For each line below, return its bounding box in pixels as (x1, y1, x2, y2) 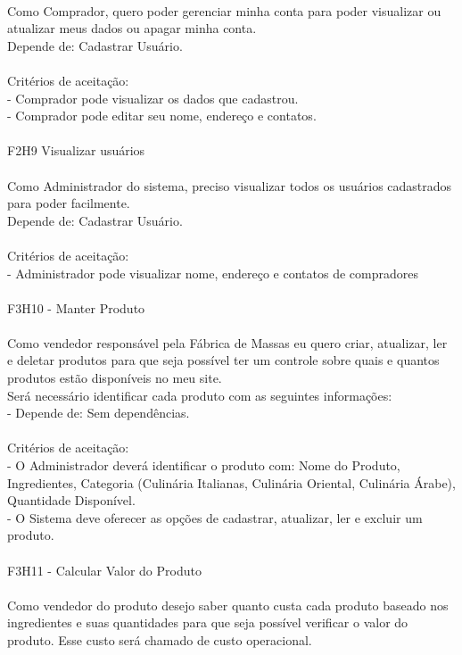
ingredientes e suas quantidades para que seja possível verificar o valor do (7, 613, 408, 632)
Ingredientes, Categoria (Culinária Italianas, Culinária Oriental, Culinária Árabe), (7, 473, 456, 492)
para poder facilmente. (7, 194, 130, 212)
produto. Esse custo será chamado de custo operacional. (7, 630, 312, 649)
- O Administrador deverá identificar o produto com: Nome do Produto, (7, 456, 400, 475)
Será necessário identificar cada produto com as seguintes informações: (7, 386, 392, 404)
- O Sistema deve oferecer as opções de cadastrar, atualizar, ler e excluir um (7, 508, 423, 526)
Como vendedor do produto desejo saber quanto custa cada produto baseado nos (7, 595, 449, 614)
